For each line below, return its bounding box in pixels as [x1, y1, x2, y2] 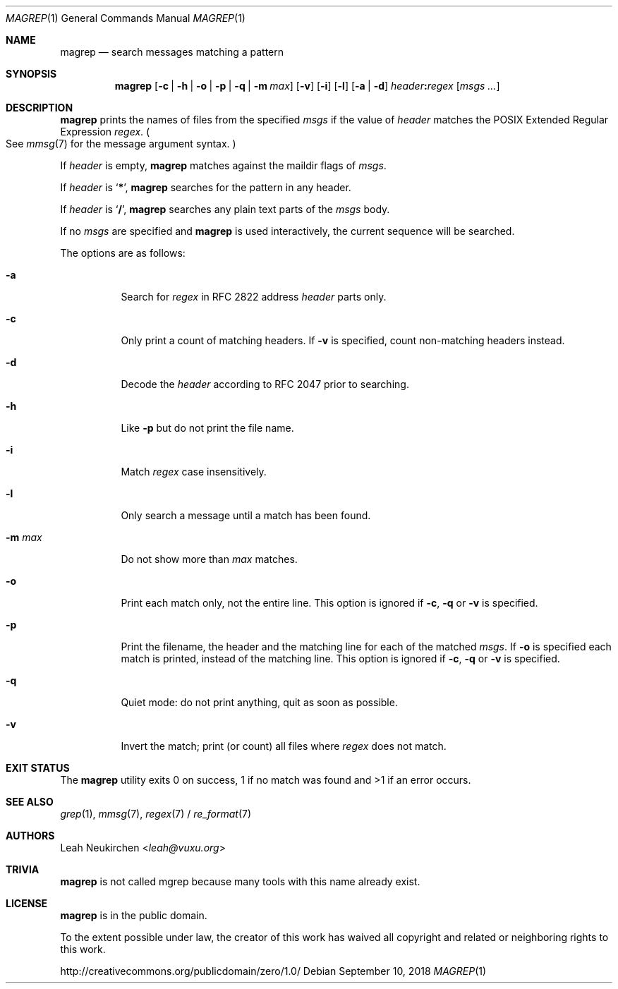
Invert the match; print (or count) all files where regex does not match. [121, 740, 447, 752]
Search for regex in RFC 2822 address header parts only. [121, 291, 387, 303]
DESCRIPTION [6, 102, 73, 114]
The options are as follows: [60, 247, 186, 259]
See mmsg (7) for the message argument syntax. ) [6, 138, 236, 150]
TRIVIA [6, 863, 40, 875]
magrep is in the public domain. [60, 909, 207, 921]
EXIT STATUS [6, 762, 70, 774]
